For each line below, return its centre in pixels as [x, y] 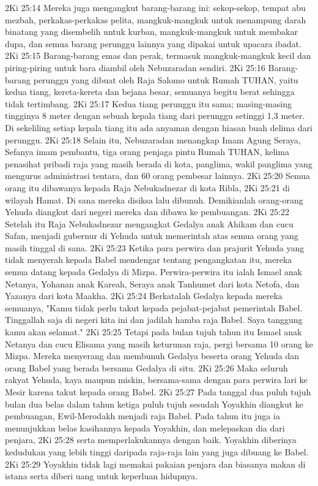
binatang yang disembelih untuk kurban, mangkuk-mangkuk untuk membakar [151, 32]
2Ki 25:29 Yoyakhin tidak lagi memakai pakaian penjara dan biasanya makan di [155, 464]
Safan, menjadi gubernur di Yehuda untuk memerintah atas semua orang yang [152, 236]
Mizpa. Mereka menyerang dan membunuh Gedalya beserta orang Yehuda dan [152, 356]
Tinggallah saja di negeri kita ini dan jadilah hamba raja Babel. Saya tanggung [154, 320]
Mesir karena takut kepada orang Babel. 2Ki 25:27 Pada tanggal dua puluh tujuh [158, 392]
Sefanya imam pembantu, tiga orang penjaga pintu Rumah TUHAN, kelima [147, 152]
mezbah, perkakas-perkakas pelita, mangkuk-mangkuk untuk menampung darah [156, 19]
